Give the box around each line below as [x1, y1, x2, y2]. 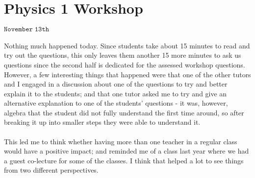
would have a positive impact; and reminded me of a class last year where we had [4, 146, 249, 156]
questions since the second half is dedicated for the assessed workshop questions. [4, 59, 245, 69]
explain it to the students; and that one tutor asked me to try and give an [4, 88, 227, 98]
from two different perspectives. [4, 165, 99, 175]
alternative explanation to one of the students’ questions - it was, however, [4, 98, 228, 108]
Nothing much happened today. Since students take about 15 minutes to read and [4, 40, 250, 50]
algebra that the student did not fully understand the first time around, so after [4, 107, 244, 117]
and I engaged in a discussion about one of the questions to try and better [4, 79, 228, 89]
